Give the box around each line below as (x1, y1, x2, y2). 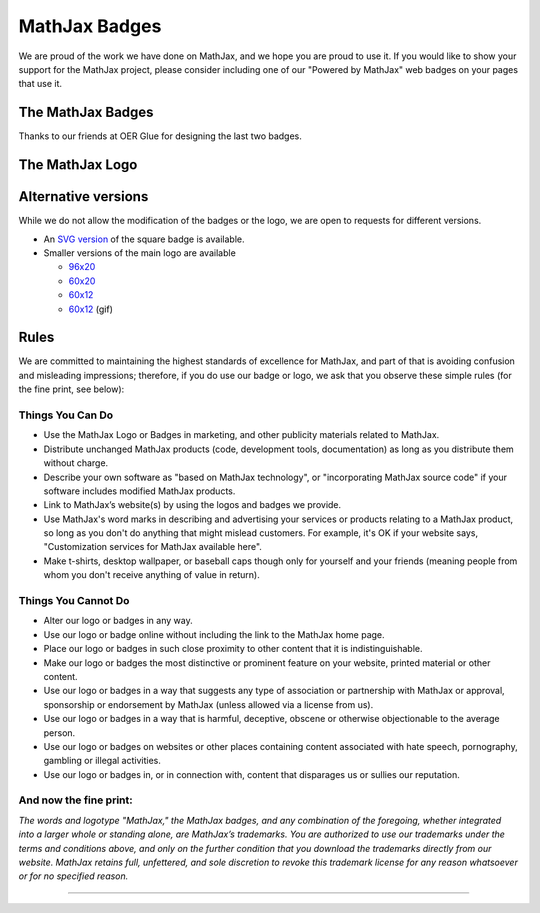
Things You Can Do (18, 408, 114, 422)
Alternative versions (18, 188, 149, 205)
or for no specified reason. (18, 870, 129, 882)
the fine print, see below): (18, 383, 125, 395)
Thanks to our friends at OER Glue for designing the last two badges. (18, 130, 302, 142)
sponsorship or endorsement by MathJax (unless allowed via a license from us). (43, 698, 374, 710)
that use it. (18, 78, 63, 90)
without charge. (43, 457, 109, 469)
